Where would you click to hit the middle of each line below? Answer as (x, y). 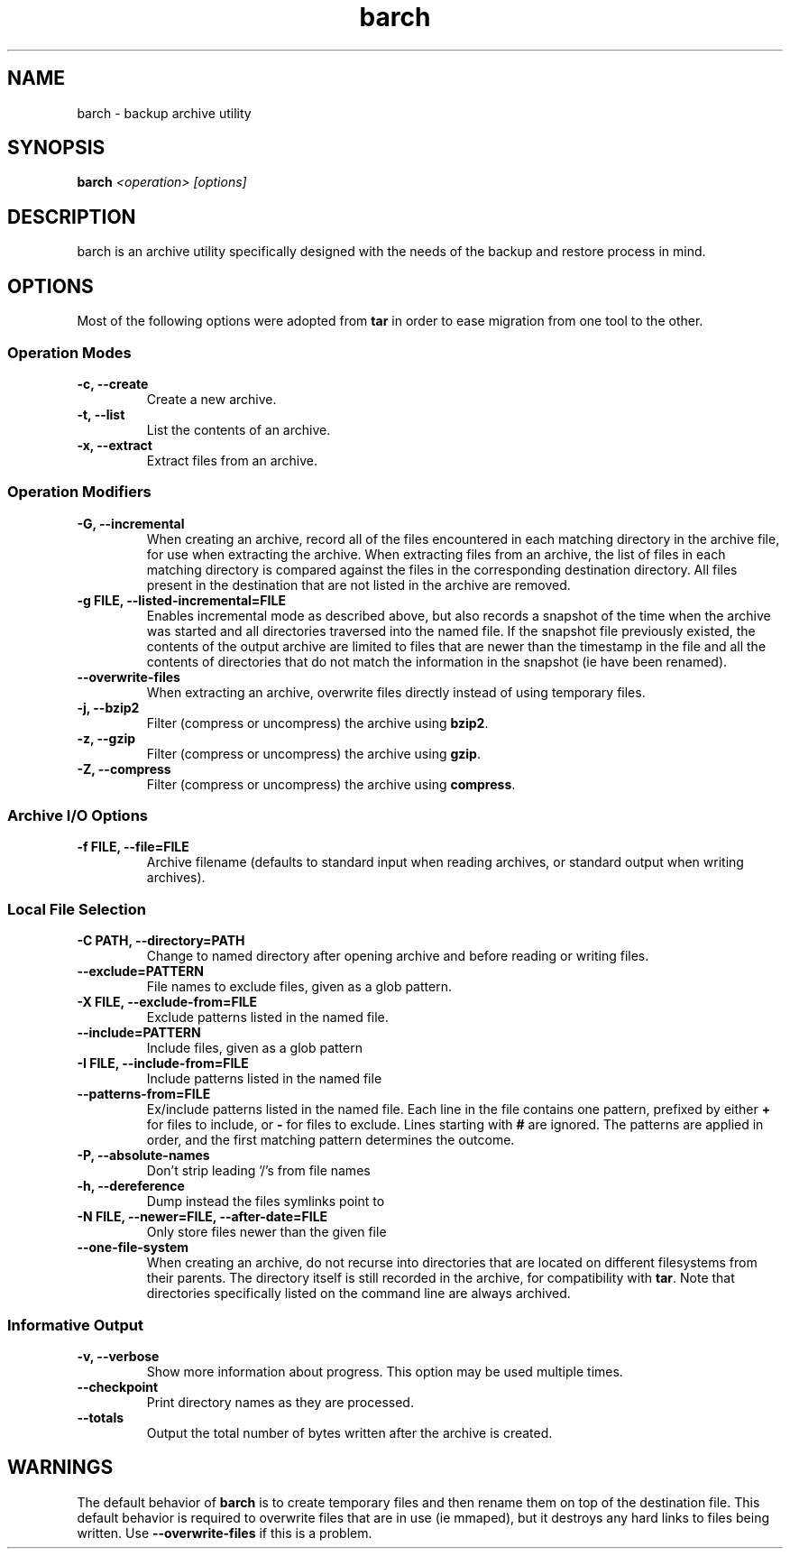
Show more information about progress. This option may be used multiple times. (385, 1371)
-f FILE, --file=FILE (133, 847)
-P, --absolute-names (143, 1155)
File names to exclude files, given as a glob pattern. (299, 987)
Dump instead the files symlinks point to (266, 1202)
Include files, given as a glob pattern (254, 1048)
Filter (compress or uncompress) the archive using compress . (331, 784)
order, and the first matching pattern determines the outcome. (331, 1140)
